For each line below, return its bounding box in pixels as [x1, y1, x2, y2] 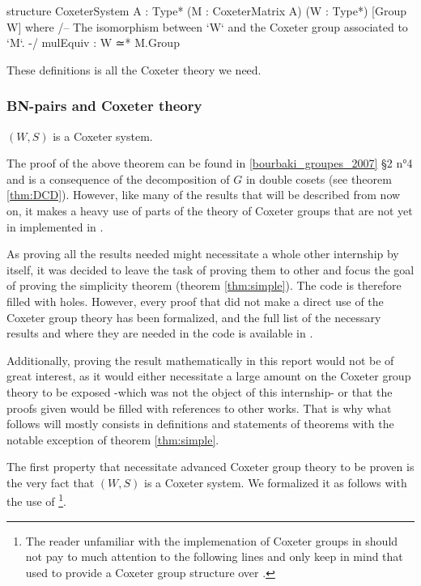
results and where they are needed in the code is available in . [6, 325, 313, 342]
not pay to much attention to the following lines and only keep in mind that [25, 548, 403, 565]
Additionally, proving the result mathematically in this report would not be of [6, 351, 394, 368]
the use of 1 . [6, 490, 66, 510]
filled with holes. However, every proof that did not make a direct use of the [6, 292, 384, 309]
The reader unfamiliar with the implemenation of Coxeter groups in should [25, 532, 398, 549]
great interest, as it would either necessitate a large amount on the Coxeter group [6, 367, 411, 384]
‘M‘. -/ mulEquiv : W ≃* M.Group [6, 34, 180, 51]
